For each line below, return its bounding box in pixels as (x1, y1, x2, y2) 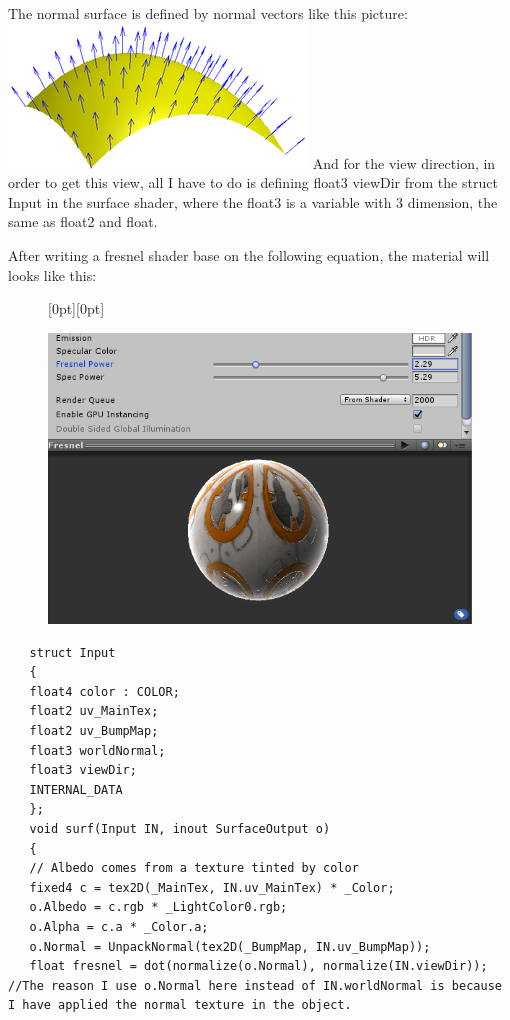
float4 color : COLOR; (29, 684, 180, 699)
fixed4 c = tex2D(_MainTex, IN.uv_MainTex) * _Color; (29, 880, 395, 895)
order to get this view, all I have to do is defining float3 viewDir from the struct (8, 172, 498, 193)
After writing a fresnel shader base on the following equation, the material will (8, 244, 490, 265)
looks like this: (8, 264, 97, 285)
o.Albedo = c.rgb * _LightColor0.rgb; (29, 900, 288, 915)
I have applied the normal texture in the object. (8, 998, 352, 1013)
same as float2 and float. (8, 211, 158, 232)
